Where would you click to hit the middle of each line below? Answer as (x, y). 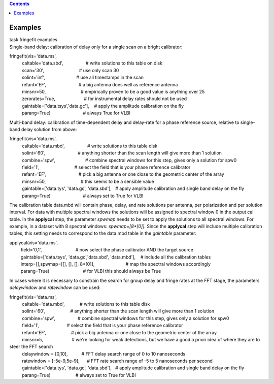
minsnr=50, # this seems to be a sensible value (88, 181)
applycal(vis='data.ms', (34, 243)
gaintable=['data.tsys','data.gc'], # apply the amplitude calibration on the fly (103, 106)
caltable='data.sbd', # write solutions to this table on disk (92, 63)
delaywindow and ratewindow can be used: (55, 287)
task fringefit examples (33, 40)
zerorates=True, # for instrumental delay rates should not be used (105, 99)
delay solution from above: (49, 129)
